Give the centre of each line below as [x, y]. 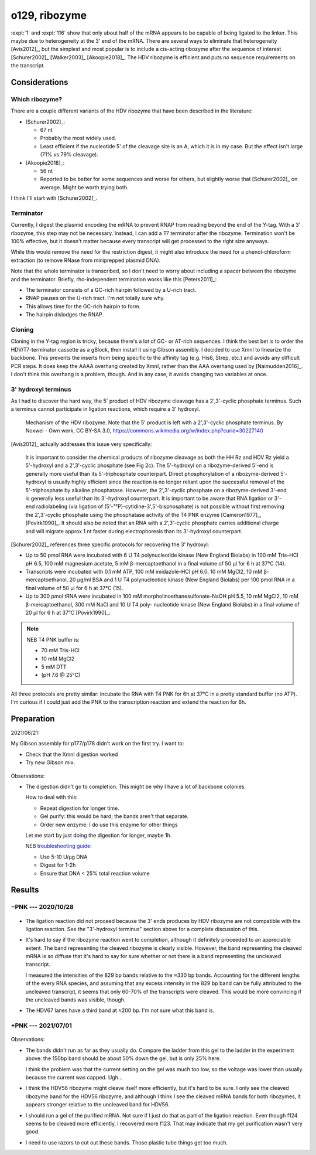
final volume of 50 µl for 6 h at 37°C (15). [74, 588]
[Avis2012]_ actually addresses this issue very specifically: [81, 444]
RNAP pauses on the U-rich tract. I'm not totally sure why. [95, 298]
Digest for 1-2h [58, 865]
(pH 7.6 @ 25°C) [61, 675]
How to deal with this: [52, 798]
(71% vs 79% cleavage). [69, 155]
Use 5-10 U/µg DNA [64, 857]
